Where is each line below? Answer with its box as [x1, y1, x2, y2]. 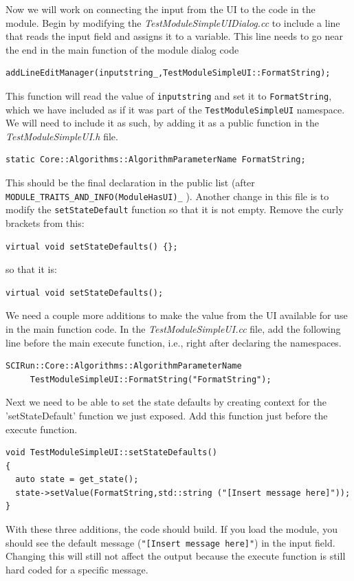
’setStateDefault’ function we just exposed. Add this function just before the [5, 408, 328, 422]
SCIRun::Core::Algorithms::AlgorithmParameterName [5, 361, 242, 371]
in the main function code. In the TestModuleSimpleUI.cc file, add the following [5, 321, 341, 336]
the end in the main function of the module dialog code [5, 42, 239, 56]
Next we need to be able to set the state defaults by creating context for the [5, 395, 327, 409]
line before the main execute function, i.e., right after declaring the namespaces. [5, 335, 342, 349]
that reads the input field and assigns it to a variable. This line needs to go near [5, 29, 343, 43]
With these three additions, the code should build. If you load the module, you [5, 522, 338, 536]
